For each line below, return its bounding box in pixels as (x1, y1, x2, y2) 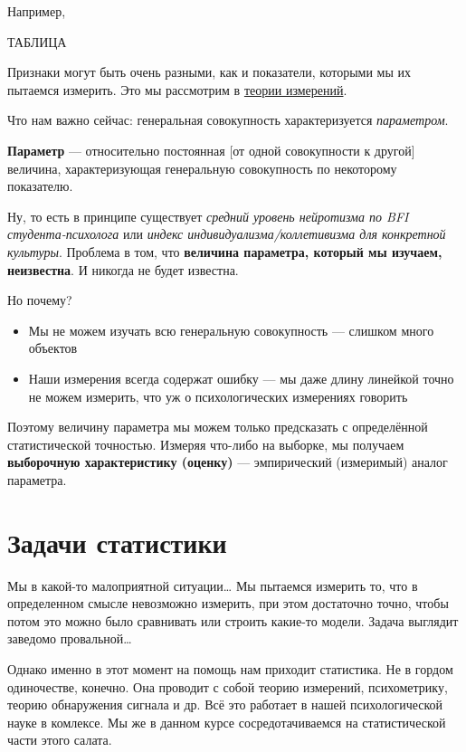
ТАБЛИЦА (7, 32, 67, 51)
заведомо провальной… (7, 629, 132, 648)
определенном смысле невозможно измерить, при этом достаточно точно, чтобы (7, 594, 449, 613)
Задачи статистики (7, 523, 227, 560)
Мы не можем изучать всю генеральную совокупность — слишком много (28, 320, 434, 339)
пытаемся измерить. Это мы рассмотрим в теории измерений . (7, 80, 347, 99)
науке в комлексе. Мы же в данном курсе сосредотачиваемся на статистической (7, 712, 446, 731)
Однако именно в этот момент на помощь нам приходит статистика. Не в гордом (7, 659, 453, 678)
